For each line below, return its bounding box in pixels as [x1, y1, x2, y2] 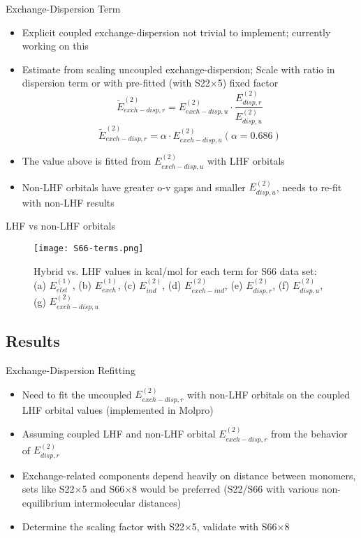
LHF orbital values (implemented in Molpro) [22, 402, 214, 417]
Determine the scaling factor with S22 [22, 518, 184, 533]
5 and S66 [82, 481, 125, 496]
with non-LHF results [22, 195, 115, 209]
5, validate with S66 [191, 518, 277, 533]
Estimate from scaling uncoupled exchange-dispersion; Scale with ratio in [22, 61, 335, 76]
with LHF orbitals [207, 154, 285, 168]
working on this [22, 38, 89, 53]
